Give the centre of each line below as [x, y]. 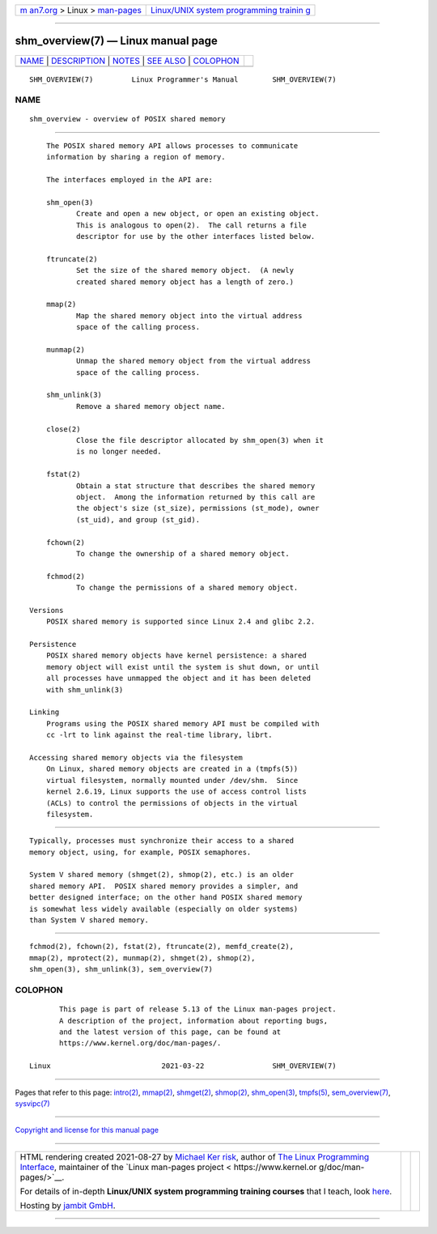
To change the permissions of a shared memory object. [187, 588]
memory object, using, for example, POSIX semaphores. [140, 852]
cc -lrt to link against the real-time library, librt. [159, 735]
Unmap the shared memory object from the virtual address [193, 361]
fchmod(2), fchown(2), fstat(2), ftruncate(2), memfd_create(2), [162, 947]
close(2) [63, 429]
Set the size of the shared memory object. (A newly [185, 270]
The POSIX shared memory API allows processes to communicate [172, 145]
